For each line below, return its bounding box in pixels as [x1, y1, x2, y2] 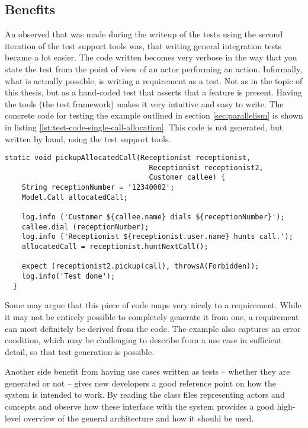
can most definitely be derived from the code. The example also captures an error [5, 322, 301, 334]
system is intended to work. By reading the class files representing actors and [5, 388, 285, 401]
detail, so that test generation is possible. [5, 345, 155, 357]
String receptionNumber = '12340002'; [21, 183, 175, 192]
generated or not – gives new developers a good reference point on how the [5, 376, 277, 389]
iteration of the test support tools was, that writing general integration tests [5, 39, 281, 52]
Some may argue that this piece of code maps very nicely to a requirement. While [5, 299, 301, 311]
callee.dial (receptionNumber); [21, 222, 149, 231]
